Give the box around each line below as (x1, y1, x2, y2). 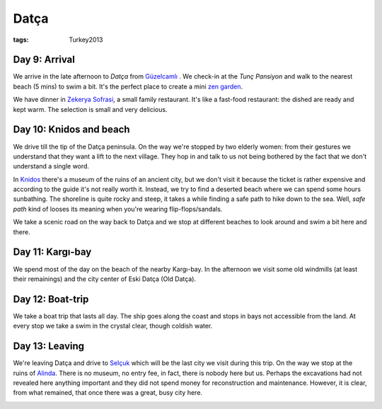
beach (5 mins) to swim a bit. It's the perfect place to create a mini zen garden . (13, 82, 243, 91)
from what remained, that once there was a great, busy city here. (13, 388, 203, 397)
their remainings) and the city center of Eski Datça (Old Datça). (13, 275, 197, 283)
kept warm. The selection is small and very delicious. (13, 105, 168, 113)
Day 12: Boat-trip (13, 293, 89, 305)
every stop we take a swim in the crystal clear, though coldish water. (13, 322, 213, 330)
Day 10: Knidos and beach (13, 124, 130, 136)
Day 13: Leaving (13, 340, 85, 352)
